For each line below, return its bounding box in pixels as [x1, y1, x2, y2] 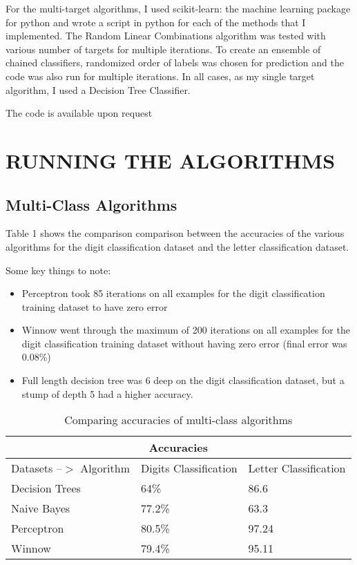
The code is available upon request [6, 106, 153, 120]
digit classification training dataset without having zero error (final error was [21, 336, 347, 350]
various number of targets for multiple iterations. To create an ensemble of [6, 41, 321, 56]
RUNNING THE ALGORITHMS [6, 146, 336, 174]
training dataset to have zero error [21, 299, 168, 314]
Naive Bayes [11, 500, 70, 517]
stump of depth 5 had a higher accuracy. [21, 386, 193, 401]
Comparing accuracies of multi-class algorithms [64, 412, 293, 428]
